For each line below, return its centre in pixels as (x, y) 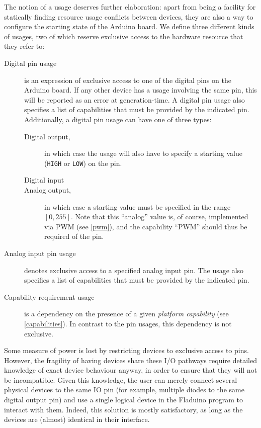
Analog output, (48, 189)
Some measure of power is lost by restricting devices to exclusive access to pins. (126, 350)
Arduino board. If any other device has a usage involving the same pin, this (141, 90)
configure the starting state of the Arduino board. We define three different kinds (129, 26)
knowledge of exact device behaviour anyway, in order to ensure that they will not (131, 370)
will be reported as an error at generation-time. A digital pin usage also (135, 99)
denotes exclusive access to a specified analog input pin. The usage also (134, 270)
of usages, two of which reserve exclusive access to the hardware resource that (124, 36)
